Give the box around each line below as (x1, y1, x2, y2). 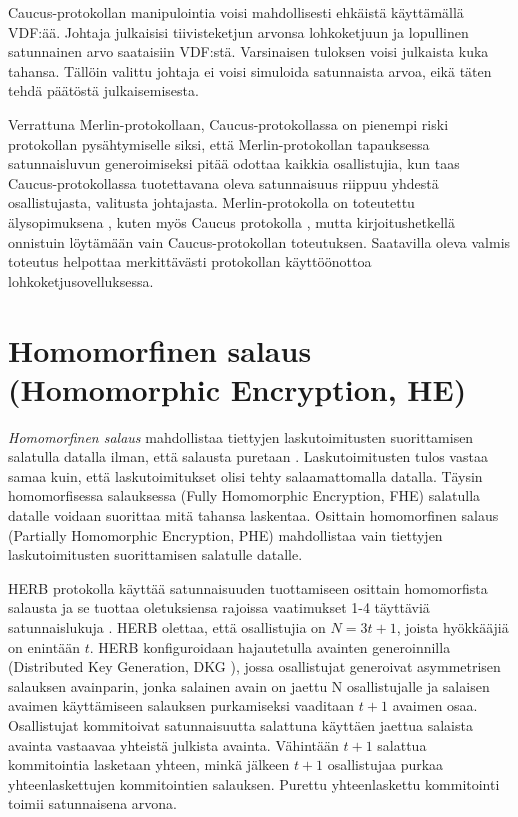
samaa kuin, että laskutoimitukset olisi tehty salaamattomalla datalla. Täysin (8, 465, 483, 486)
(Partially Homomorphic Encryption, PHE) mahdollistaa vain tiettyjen (8, 524, 443, 545)
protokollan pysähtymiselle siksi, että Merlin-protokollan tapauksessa (8, 133, 430, 154)
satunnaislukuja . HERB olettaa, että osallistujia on (8, 616, 326, 637)
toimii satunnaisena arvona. (8, 793, 177, 814)
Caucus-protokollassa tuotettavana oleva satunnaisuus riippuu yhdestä (8, 172, 439, 193)
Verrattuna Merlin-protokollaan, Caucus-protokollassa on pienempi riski (8, 113, 449, 134)
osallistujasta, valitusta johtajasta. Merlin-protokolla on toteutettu (8, 192, 415, 213)
